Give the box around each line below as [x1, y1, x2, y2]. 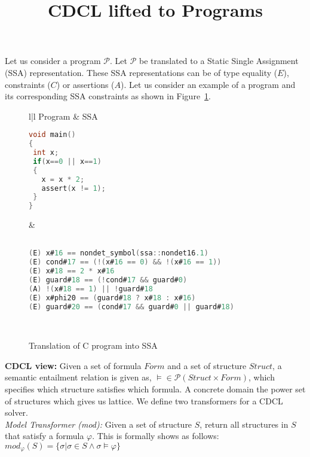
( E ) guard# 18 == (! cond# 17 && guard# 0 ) [29, 276, 188, 285]
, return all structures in [199, 418, 288, 430]
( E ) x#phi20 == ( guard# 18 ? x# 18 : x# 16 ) [29, 293, 196, 302]
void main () [29, 130, 76, 139]
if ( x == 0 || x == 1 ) [33, 157, 102, 166]
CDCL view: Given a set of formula [5, 359, 142, 371]
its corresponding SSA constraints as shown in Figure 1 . [5, 90, 211, 102]
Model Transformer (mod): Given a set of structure [5, 418, 192, 430]
